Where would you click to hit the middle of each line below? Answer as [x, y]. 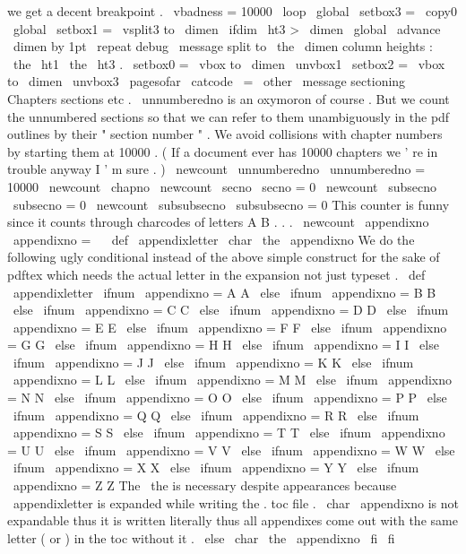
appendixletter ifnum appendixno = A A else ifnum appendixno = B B [224, 292]
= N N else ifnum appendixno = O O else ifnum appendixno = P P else [227, 398]
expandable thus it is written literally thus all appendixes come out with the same [233, 520]
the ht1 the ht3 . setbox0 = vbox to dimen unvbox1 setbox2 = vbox [229, 63]
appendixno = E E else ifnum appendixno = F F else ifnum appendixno [230, 327]
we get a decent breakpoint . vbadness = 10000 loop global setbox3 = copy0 [232, 11]
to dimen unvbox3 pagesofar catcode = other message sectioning [207, 81]
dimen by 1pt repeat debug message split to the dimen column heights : [223, 46]
